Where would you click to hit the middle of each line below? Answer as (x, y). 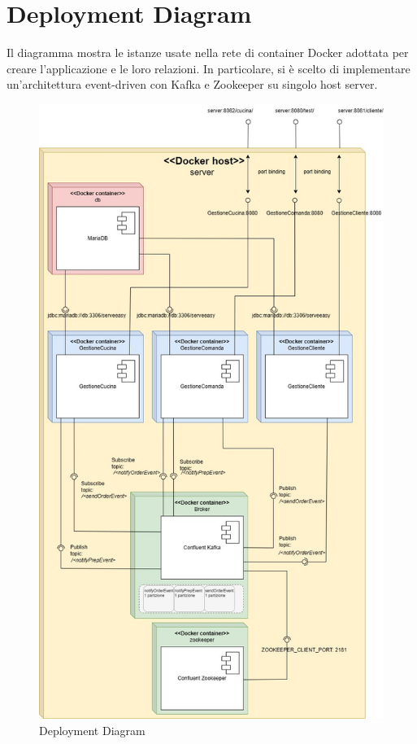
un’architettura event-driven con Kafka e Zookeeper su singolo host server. (192, 84)
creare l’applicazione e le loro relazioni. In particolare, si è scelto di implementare (208, 68)
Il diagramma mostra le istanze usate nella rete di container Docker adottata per (208, 53)
